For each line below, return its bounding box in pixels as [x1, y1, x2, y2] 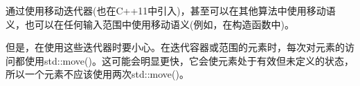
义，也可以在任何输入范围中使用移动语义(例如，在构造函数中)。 [6, 17, 294, 31]
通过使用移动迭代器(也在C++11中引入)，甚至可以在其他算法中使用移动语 [6, 3, 336, 17]
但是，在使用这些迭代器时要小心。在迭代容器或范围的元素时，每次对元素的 [6, 40, 345, 54]
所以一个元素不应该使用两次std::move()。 [6, 67, 189, 81]
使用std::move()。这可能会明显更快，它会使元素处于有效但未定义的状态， [24, 53, 354, 67]
